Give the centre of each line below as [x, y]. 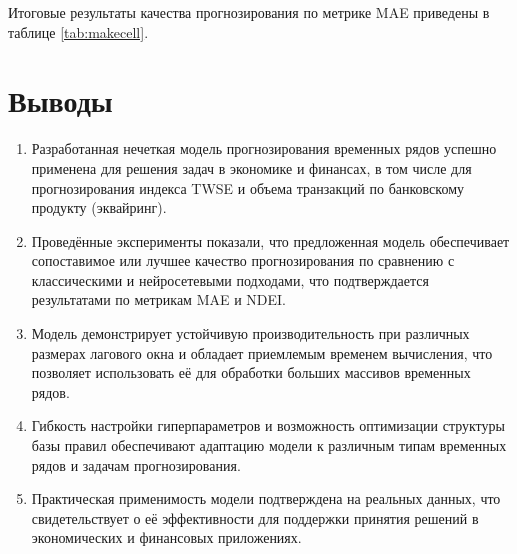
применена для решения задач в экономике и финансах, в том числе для [251, 167]
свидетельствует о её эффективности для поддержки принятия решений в [255, 517]
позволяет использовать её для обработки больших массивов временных [251, 372]
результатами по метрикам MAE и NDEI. [158, 299]
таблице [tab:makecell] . [78, 31]
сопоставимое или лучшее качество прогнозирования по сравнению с [243, 260]
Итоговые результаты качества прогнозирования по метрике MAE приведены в [249, 12]
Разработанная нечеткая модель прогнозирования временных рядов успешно [264, 148]
